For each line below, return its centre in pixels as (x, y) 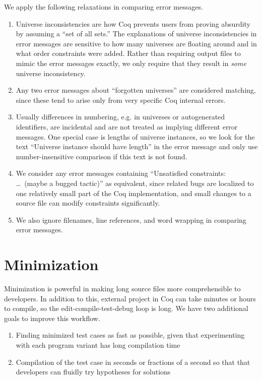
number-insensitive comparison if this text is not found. (102, 156)
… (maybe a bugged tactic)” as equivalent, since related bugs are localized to (135, 183)
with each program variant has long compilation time (98, 344)
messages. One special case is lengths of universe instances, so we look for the (135, 136)
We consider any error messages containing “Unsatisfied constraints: (121, 173)
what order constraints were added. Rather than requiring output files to (128, 53)
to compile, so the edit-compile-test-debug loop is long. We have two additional (126, 308)
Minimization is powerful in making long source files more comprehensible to (122, 288)
